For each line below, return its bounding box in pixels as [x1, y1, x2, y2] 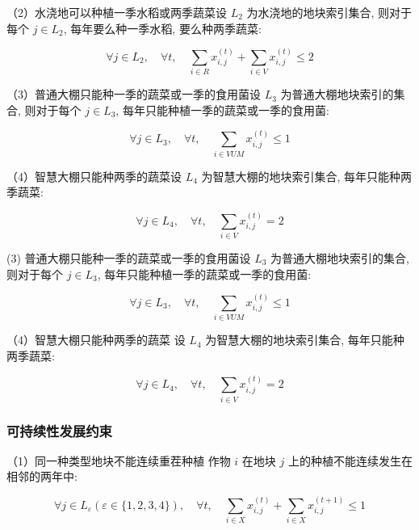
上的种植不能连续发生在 [287, 452, 413, 469]
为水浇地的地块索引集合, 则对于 [246, 4, 413, 20]
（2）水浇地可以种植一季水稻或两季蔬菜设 [6, 4, 227, 20]
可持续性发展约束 [6, 420, 112, 440]
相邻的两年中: [6, 468, 78, 485]
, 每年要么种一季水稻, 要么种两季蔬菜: [63, 19, 262, 36]
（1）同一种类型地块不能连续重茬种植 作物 [6, 452, 231, 469]
